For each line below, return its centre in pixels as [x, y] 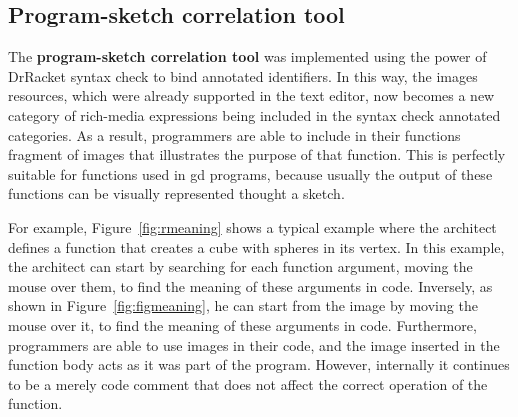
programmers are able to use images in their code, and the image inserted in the [254, 344]
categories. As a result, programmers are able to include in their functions [234, 134]
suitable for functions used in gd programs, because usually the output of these [250, 173]
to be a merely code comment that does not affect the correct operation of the [248, 383]
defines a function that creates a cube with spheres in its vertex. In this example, [256, 246]
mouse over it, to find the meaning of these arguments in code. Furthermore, [242, 324]
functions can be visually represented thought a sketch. [176, 193]
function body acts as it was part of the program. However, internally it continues [259, 364]
